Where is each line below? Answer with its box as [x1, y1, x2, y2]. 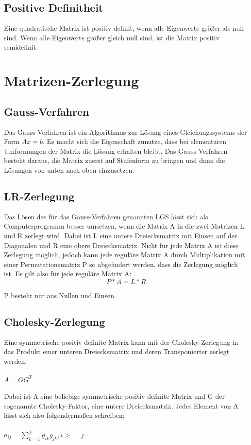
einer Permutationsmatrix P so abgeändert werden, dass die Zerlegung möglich [4, 259, 238, 269]
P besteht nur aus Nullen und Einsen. [4, 290, 116, 300]
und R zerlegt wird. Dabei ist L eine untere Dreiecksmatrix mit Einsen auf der [4, 230, 237, 240]
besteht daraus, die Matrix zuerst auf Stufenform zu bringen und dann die [4, 155, 225, 165]
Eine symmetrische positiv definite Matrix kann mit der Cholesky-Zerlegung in [4, 337, 238, 347]
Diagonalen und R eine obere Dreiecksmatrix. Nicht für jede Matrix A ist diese [4, 240, 239, 250]
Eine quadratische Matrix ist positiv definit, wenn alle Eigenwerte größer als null [4, 23, 244, 33]
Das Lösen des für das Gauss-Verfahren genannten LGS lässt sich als [4, 211, 208, 221]
